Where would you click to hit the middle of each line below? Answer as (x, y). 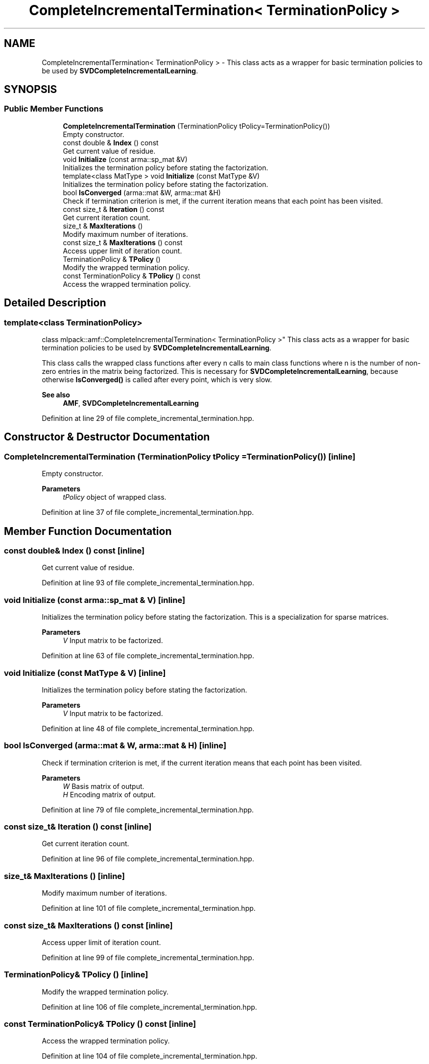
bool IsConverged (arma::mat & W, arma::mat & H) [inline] (115, 746)
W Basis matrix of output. (104, 786)
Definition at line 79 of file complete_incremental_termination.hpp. (148, 810)
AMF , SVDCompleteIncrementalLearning (131, 403)
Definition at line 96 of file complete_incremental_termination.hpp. (148, 859)
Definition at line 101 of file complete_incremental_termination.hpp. (149, 908)
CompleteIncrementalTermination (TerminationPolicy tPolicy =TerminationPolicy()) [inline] (180, 456)
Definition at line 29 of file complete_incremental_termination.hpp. (148, 418)
